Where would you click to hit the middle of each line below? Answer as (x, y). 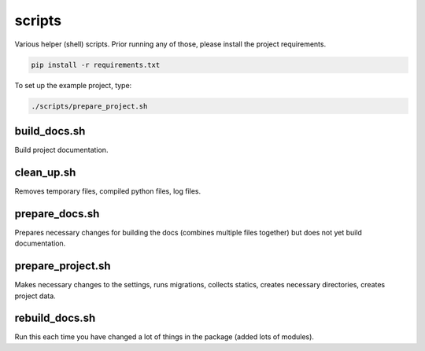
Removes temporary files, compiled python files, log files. (108, 191)
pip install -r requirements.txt (96, 65)
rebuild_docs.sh (55, 318)
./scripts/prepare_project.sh (89, 106)
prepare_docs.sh (57, 214)
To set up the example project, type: (73, 85)
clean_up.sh (45, 172)
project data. (35, 296)
